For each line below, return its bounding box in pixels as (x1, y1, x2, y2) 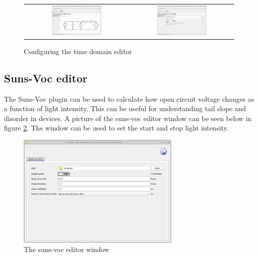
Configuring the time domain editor (24, 46, 132, 56)
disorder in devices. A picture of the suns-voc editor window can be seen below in (4, 113, 252, 123)
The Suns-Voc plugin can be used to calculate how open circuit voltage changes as (4, 93, 254, 104)
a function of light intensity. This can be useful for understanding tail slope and (4, 103, 246, 114)
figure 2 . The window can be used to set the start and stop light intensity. (4, 123, 229, 133)
